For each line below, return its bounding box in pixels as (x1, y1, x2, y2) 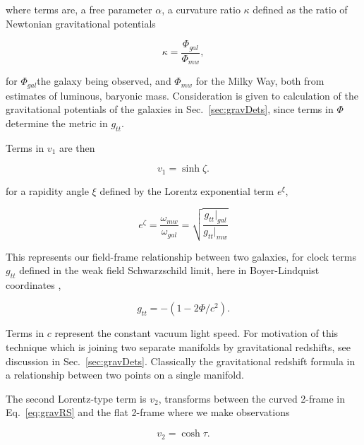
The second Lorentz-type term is (6, 391, 147, 405)
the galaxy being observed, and (37, 73, 171, 88)
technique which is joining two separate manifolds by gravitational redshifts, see (6, 340, 351, 355)
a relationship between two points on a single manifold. (6, 367, 244, 382)
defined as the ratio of (253, 2, 348, 16)
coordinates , (6, 277, 61, 292)
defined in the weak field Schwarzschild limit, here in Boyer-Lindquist (19, 263, 320, 278)
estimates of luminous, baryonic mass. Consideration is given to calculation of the (6, 88, 358, 102)
